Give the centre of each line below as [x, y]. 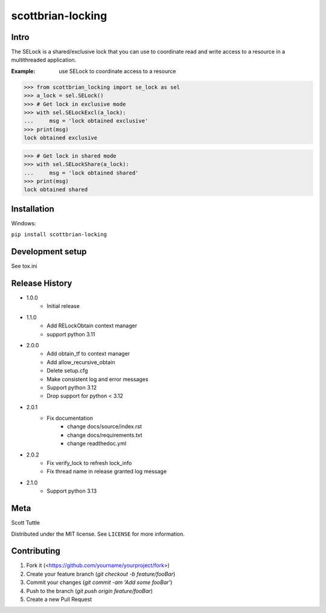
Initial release [63, 306]
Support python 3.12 [72, 387]
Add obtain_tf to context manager [88, 354]
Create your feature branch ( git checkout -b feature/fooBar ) [101, 574]
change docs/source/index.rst [104, 426]
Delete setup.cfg [67, 371]
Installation [33, 209]
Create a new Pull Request [59, 599]
